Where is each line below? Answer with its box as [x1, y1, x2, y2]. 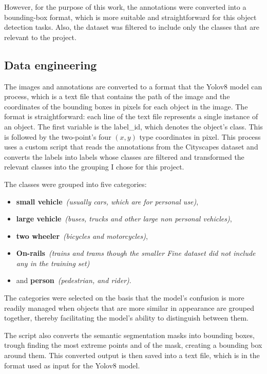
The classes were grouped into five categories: [4, 178, 147, 189]
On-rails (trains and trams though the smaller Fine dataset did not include [16, 248, 256, 258]
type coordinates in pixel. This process [139, 131, 261, 142]
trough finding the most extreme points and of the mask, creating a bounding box [4, 340, 262, 350]
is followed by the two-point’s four [4, 131, 111, 142]
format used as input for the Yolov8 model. [4, 360, 140, 370]
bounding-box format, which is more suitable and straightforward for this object [4, 11, 257, 22]
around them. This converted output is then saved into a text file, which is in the [4, 350, 260, 361]
